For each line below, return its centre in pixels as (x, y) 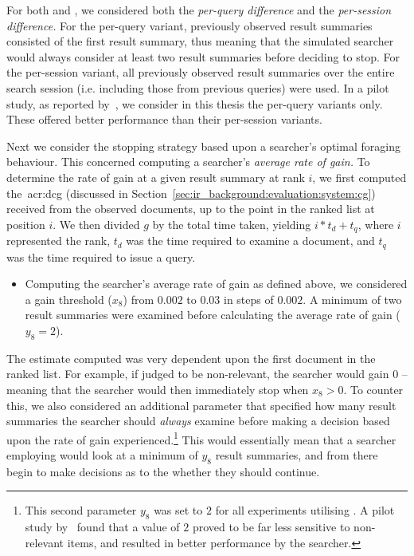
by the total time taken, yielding (232, 224)
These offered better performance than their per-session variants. (164, 119)
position (26, 224)
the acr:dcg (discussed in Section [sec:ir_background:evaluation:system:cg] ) (191, 193)
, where (376, 224)
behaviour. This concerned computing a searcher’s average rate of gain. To (188, 162)
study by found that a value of (102, 527)
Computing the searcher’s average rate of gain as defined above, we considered (216, 284)
